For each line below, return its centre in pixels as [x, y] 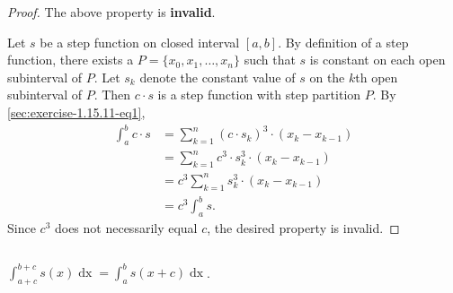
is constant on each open [377, 60]
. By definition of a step [343, 42]
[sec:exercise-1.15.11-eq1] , [76, 112]
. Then [112, 95]
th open [377, 77]
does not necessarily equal [126, 227]
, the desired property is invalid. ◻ [303, 227]
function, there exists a [71, 60]
